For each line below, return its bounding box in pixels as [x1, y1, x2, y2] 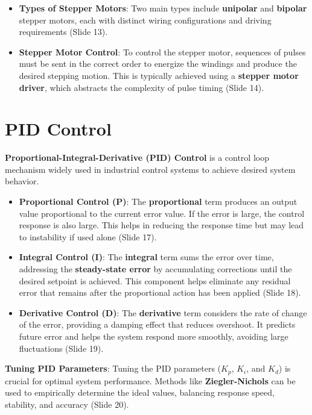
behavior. [5, 175, 39, 187]
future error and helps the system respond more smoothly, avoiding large [19, 330, 288, 342]
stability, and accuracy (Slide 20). [5, 398, 129, 410]
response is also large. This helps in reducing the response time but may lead [19, 219, 304, 231]
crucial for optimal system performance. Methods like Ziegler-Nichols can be [5, 374, 296, 387]
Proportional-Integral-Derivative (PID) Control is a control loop [5, 151, 269, 164]
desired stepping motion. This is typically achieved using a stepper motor [19, 69, 299, 81]
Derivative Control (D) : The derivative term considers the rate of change [19, 306, 307, 319]
